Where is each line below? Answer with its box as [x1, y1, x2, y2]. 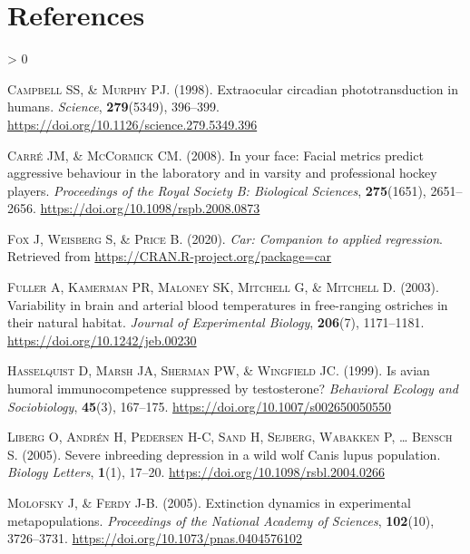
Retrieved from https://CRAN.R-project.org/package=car [7, 247, 332, 266]
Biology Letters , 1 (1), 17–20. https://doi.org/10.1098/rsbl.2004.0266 [7, 462, 385, 481]
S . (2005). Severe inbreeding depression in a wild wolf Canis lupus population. [7, 444, 441, 463]
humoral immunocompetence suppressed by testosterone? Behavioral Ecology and [7, 379, 459, 398]
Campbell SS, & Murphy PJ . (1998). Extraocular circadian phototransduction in [7, 79, 458, 98]
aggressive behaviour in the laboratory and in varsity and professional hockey [7, 163, 437, 182]
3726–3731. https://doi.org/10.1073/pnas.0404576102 [7, 529, 302, 548]
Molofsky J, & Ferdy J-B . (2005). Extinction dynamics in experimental [7, 493, 411, 511]
